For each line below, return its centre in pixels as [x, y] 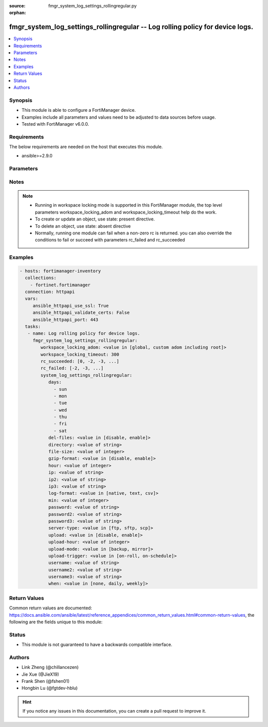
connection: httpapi [50, 292]
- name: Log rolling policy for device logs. [84, 333]
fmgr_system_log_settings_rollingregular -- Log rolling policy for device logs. [131, 27]
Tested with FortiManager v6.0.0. [55, 124]
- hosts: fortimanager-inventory [60, 271]
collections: [41, 278]
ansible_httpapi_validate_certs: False [81, 313]
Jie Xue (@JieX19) [40, 674]
